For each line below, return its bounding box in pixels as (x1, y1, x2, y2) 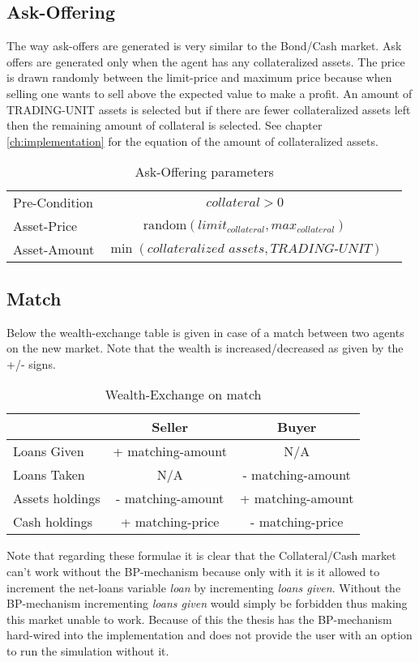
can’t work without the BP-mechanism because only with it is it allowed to (6, 562, 380, 579)
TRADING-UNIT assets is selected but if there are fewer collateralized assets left (6, 100, 411, 117)
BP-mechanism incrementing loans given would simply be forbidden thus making (6, 595, 408, 612)
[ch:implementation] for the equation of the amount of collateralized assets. (6, 132, 378, 149)
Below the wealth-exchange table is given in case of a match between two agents (6, 323, 404, 340)
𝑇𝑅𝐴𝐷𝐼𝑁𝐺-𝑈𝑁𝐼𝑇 (270, 241, 372, 255)
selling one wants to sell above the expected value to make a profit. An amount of (6, 84, 413, 101)
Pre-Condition (13, 193, 93, 212)
